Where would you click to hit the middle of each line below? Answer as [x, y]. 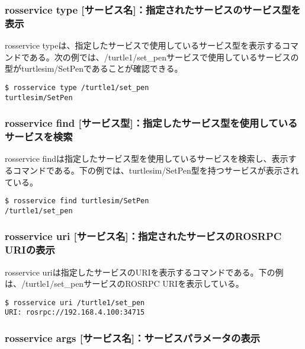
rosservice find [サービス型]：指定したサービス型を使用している [151, 123]
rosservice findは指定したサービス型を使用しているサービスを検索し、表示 [147, 159]
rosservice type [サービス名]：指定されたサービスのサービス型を [153, 9]
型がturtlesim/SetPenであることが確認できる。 [94, 68]
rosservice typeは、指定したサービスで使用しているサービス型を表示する [144, 45]
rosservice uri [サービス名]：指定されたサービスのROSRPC [143, 236]
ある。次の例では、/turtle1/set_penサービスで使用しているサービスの [164, 57]
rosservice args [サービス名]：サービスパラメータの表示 [133, 338]
